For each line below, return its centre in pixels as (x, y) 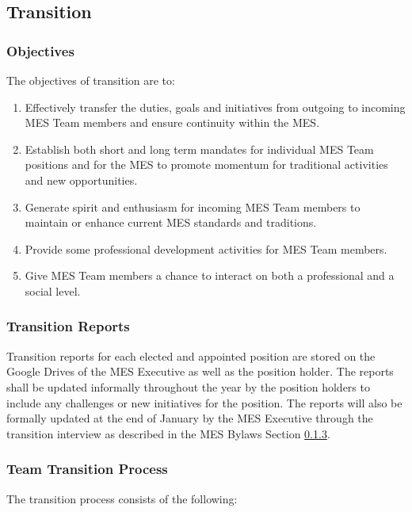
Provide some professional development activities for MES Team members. (206, 248)
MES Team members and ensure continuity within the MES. (172, 122)
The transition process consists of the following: (122, 498)
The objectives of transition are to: (91, 80)
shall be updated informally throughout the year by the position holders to (188, 386)
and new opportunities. (81, 180)
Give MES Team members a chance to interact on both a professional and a (210, 275)
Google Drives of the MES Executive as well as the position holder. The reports (200, 371)
